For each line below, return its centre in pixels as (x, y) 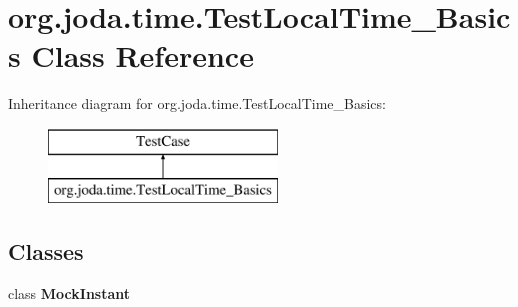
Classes (46, 251)
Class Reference (142, 55)
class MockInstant (69, 293)
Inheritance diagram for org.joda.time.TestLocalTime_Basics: (197, 103)
